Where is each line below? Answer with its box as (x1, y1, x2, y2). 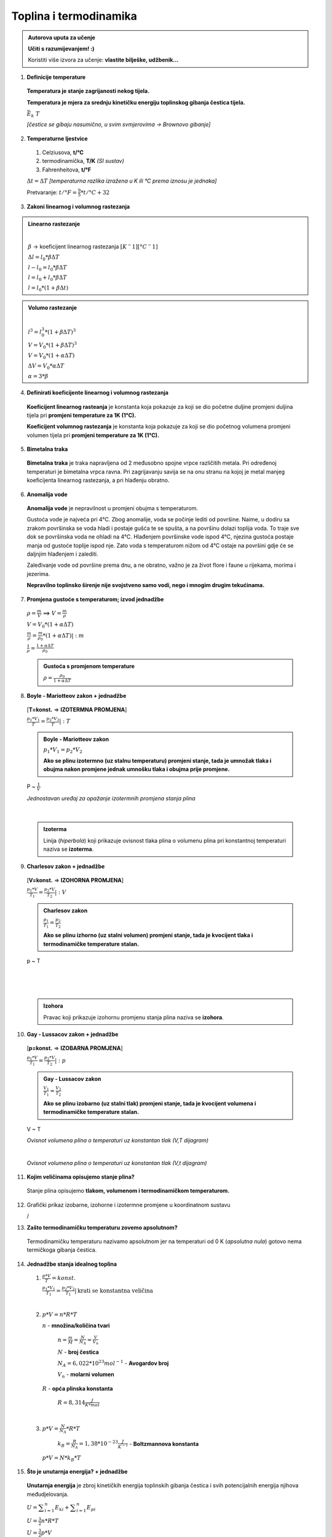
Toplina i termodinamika (11, 9, 138, 23)
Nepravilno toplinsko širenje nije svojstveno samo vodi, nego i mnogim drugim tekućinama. (26, 582, 265, 589)
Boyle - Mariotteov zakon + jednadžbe (26, 692, 127, 699)
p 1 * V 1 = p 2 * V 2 (43, 746, 83, 755)
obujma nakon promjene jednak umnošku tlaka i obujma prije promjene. (43, 765, 230, 773)
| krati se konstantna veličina (74, 1287, 154, 1294)
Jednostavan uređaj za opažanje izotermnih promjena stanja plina (26, 794, 196, 802)
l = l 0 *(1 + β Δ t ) (28, 285, 69, 293)
